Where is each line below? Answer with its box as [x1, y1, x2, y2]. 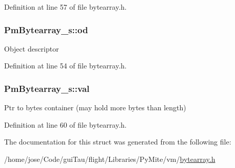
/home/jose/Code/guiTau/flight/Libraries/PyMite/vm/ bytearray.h [4, 154, 216, 164]
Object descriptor [4, 43, 59, 54]
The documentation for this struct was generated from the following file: [4, 136, 231, 147]
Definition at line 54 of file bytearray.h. [4, 60, 127, 71]
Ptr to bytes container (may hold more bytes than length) [4, 102, 186, 113]
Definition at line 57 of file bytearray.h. [4, 2, 127, 12]
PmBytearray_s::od [4, 23, 88, 36]
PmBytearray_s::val [4, 82, 90, 94]
